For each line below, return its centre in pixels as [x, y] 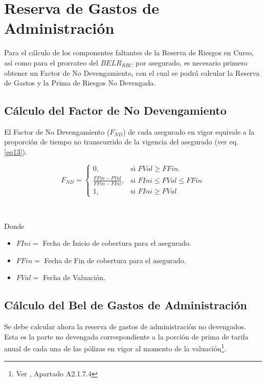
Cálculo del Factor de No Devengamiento [115, 110]
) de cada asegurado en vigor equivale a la [189, 131]
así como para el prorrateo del [51, 62]
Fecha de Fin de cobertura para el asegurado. [115, 260]
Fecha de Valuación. [74, 277]
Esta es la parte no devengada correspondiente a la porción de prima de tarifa [126, 336]
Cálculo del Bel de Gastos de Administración [126, 305]
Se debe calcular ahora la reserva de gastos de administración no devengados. [125, 326]
